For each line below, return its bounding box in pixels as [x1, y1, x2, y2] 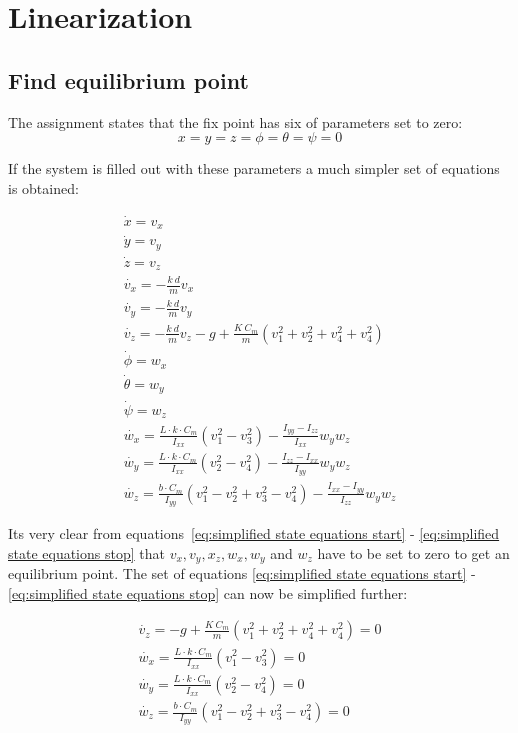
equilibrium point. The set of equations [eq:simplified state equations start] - [8, 563, 476, 584]
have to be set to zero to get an [317, 542, 510, 563]
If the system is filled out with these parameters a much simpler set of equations [8, 158, 500, 179]
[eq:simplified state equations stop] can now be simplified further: [8, 582, 408, 603]
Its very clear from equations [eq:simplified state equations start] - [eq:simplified [8, 523, 500, 544]
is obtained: [8, 177, 79, 198]
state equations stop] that [8, 542, 165, 563]
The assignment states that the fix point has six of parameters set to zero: [8, 111, 463, 132]
